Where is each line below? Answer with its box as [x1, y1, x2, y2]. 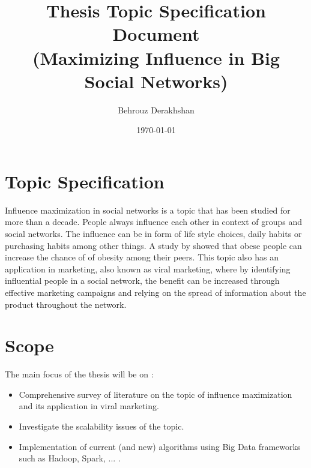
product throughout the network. [5, 298, 127, 310]
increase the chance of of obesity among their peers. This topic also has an [5, 251, 279, 263]
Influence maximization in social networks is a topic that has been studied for [5, 203, 291, 216]
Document [112, 22, 200, 46]
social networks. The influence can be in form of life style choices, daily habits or [5, 227, 302, 239]
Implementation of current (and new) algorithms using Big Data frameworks [19, 440, 301, 452]
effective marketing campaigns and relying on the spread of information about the [5, 286, 306, 298]
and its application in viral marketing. [19, 400, 159, 412]
